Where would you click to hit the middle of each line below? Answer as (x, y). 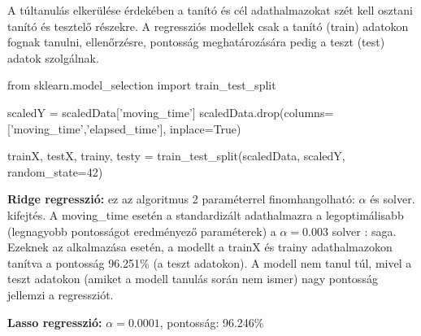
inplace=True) (205, 128)
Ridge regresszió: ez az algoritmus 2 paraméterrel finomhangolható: (181, 199)
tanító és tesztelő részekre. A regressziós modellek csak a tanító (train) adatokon (208, 26)
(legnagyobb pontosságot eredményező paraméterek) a (142, 231)
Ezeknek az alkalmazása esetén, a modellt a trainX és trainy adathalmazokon (200, 247)
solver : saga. (364, 231)
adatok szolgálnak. (53, 57)
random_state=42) (55, 171)
